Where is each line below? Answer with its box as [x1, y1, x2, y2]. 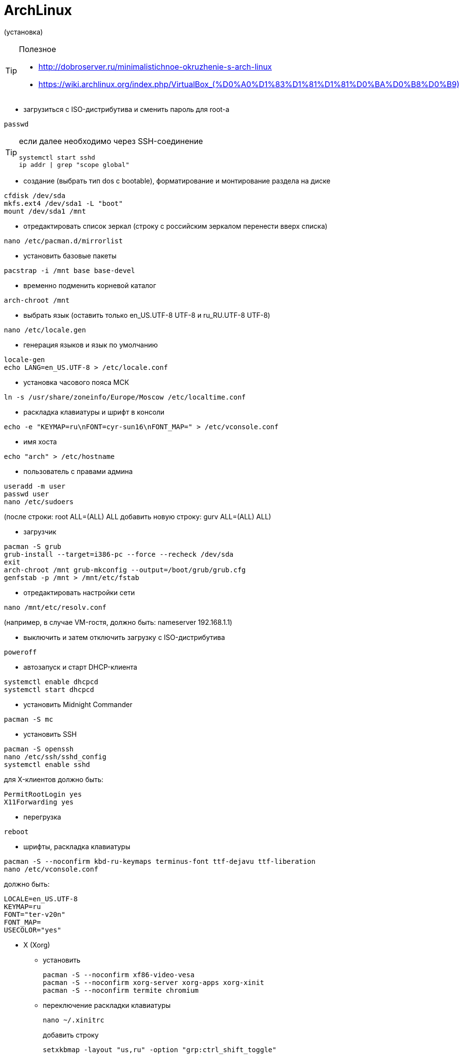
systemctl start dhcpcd [4, 685, 94, 693]
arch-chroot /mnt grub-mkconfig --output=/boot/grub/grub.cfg [4, 565, 246, 574]
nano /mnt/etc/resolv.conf [4, 603, 106, 611]
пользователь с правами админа [23, 467, 133, 475]
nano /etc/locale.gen [4, 326, 86, 334]
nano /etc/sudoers [4, 497, 74, 506]
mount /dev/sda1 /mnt [4, 207, 86, 215]
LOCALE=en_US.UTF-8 [4, 894, 78, 903]
